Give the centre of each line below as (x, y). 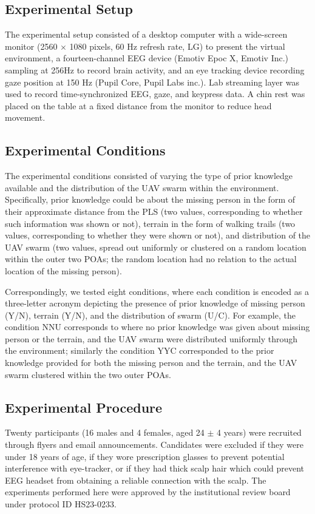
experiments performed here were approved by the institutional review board (148, 492)
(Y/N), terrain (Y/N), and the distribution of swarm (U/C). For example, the (150, 315)
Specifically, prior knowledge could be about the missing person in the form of (150, 199)
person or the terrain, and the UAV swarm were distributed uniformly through (151, 338)
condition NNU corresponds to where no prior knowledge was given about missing (157, 327)
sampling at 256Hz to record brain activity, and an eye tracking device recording (155, 69)
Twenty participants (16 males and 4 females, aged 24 (105, 432)
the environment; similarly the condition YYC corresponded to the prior (140, 350)
